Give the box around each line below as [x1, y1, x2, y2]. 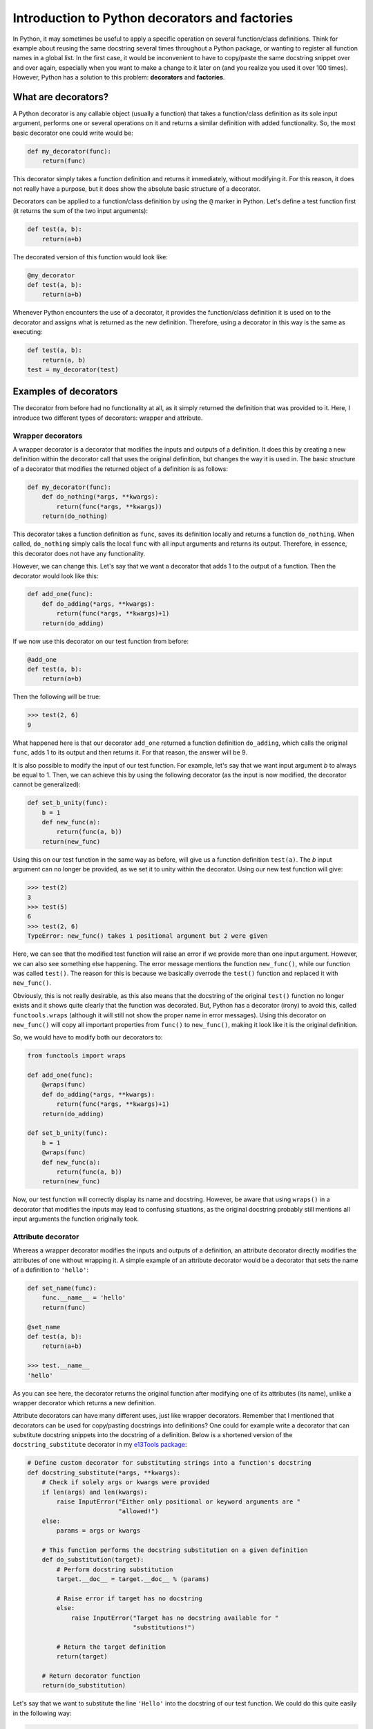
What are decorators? [12, 91, 109, 103]
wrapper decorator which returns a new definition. [12, 1398, 156, 1407]
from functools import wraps [27, 1052, 126, 1060]
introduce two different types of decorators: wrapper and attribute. [12, 414, 203, 422]
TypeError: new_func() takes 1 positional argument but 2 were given [27, 932, 268, 940]
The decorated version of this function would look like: [12, 252, 169, 261]
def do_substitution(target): [41, 1556, 144, 1564]
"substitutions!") [133, 1624, 195, 1631]
